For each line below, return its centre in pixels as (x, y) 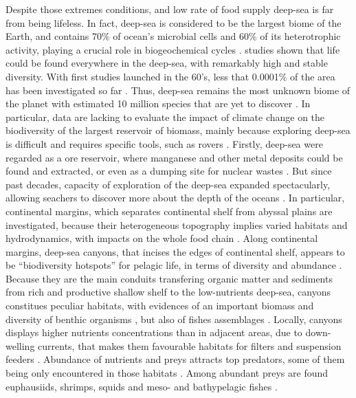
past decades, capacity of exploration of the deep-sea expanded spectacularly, (168, 184)
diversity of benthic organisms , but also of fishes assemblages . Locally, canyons (174, 319)
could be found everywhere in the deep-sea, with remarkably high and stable (167, 63)
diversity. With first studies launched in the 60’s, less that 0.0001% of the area (170, 76)
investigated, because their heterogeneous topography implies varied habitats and (177, 224)
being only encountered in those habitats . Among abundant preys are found (167, 373)
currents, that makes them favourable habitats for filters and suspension (190, 345)
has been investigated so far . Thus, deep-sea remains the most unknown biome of (178, 90)
